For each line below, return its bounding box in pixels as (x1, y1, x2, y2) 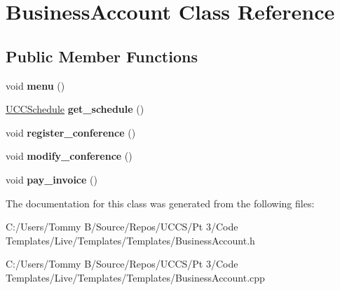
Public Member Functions (6, 45, 198, 67)
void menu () (6, 78, 65, 92)
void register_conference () (6, 125, 136, 139)
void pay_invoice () (6, 172, 97, 186)
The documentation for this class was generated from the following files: (6, 195, 315, 210)
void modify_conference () (6, 149, 132, 163)
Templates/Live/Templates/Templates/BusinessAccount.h (6, 233, 255, 247)
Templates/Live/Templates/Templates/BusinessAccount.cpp (6, 270, 265, 284)
